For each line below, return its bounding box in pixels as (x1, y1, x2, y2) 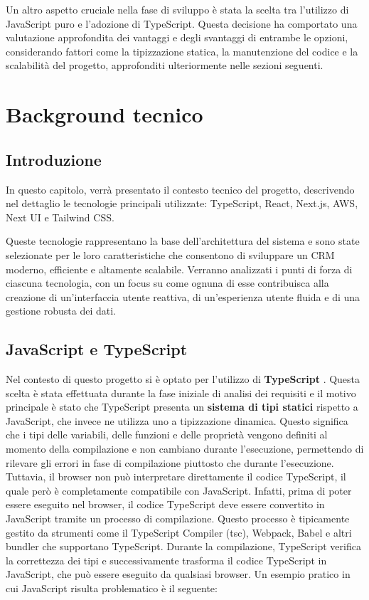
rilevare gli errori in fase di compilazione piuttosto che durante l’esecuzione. (6, 455, 334, 470)
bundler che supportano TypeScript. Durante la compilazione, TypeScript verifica (6, 539, 361, 554)
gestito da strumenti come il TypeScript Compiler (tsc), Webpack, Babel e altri (6, 525, 352, 540)
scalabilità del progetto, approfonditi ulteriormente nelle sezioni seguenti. (6, 58, 323, 73)
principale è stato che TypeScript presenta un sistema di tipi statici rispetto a (6, 399, 358, 414)
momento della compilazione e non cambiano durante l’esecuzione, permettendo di (6, 441, 364, 456)
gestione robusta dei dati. (6, 303, 116, 318)
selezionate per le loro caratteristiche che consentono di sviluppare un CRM (6, 247, 335, 262)
